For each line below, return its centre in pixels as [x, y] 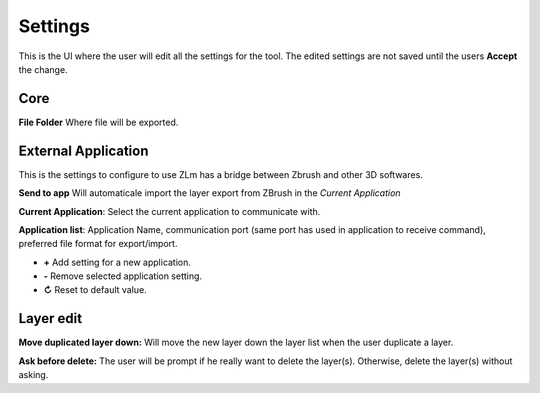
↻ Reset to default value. [95, 290]
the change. [43, 69]
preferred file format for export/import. [98, 244]
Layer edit [50, 318]
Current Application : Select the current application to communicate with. [169, 211]
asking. [33, 375]
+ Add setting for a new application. [117, 262]
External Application [83, 150]
